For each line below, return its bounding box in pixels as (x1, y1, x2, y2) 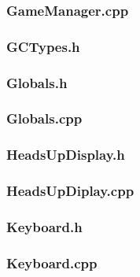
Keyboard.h (6, 216, 83, 236)
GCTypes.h (6, 36, 80, 56)
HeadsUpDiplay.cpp (6, 181, 134, 201)
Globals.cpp (6, 109, 83, 128)
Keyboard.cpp (6, 253, 98, 272)
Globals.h (6, 72, 68, 92)
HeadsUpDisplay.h (6, 145, 125, 164)
